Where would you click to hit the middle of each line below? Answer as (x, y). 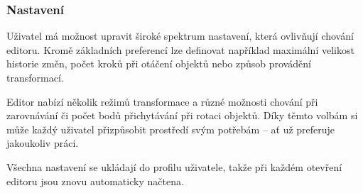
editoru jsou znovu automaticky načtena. (95, 181)
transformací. (35, 77)
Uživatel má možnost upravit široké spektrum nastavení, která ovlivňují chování (180, 36)
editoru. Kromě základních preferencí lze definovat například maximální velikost (180, 49)
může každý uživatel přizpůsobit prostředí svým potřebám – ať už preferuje (171, 129)
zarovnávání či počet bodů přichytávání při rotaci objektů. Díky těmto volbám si (182, 115)
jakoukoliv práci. (43, 143)
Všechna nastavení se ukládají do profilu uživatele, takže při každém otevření (174, 166)
